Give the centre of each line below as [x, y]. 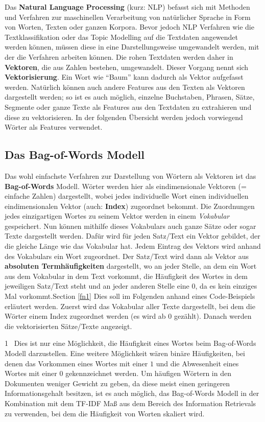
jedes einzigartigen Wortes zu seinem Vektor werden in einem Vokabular [117, 216]
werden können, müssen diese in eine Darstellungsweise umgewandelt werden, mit [132, 47]
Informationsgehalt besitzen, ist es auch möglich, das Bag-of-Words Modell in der [132, 393]
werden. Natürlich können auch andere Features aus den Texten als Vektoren [125, 87]
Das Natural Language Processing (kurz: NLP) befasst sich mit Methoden [127, 7]
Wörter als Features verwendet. [54, 127]
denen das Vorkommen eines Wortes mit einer [76, 363]
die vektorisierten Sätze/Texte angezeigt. [68, 326]
